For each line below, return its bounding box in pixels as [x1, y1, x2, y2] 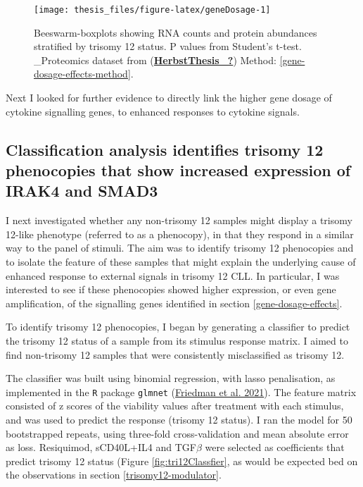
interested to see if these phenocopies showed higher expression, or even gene [6, 282, 336, 297]
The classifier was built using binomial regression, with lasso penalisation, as [6, 371, 336, 386]
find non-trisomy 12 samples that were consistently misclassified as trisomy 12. [6, 347, 345, 362]
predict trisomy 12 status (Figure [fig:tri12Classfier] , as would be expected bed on [6, 453, 358, 468]
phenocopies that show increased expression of [6, 159, 351, 180]
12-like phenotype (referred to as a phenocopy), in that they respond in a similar [6, 226, 354, 241]
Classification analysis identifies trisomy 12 [6, 138, 324, 160]
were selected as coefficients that [205, 440, 345, 455]
